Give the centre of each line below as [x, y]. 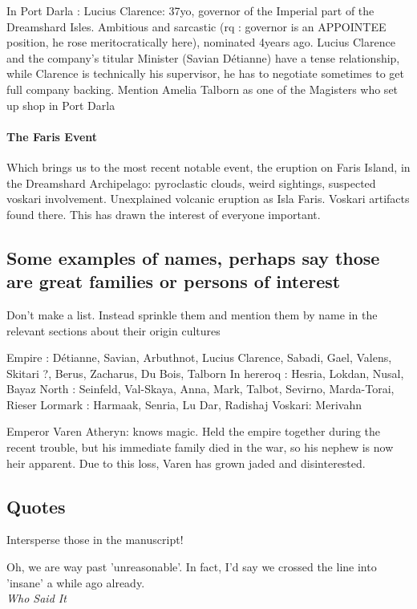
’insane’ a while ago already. [76, 582]
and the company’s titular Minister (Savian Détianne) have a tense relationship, [203, 57]
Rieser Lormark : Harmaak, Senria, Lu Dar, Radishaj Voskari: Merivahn [184, 404]
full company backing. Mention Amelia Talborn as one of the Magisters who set [202, 89]
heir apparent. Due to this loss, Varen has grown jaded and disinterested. [186, 463]
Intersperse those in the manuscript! [95, 540]
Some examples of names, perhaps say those [193, 257]
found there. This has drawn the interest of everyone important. [164, 214]
